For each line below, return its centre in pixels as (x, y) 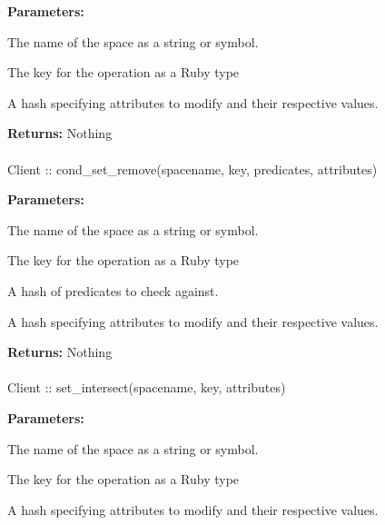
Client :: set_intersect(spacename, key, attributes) (147, 387)
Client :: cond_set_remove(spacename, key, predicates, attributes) (192, 168)
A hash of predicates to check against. (113, 290)
